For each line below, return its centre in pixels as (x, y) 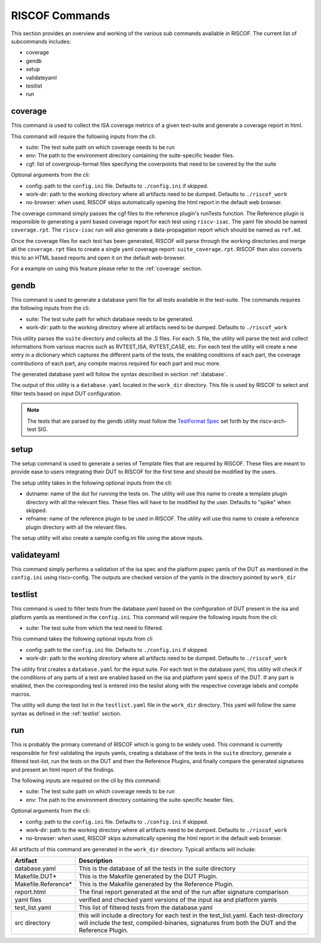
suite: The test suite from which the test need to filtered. (95, 628)
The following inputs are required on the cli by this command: (86, 780)
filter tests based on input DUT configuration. (66, 394)
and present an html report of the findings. (63, 769)
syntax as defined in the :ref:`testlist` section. (66, 713)
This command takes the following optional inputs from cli (82, 639)
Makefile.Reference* (43, 884)
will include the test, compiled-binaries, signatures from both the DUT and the (188, 923)
